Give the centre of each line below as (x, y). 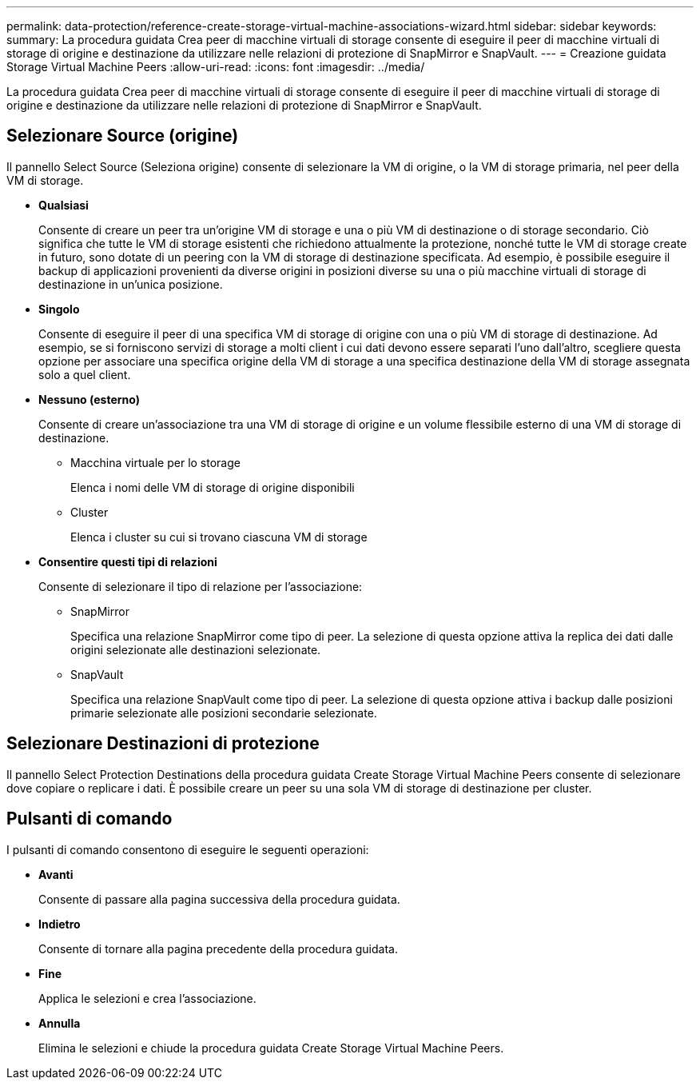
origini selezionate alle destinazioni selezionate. (196, 649)
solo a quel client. (85, 374)
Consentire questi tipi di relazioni (128, 561)
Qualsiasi (64, 205)
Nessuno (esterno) (89, 399)
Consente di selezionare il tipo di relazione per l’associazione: (201, 586)
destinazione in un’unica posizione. (131, 284)
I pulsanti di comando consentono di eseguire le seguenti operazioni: (188, 849)
